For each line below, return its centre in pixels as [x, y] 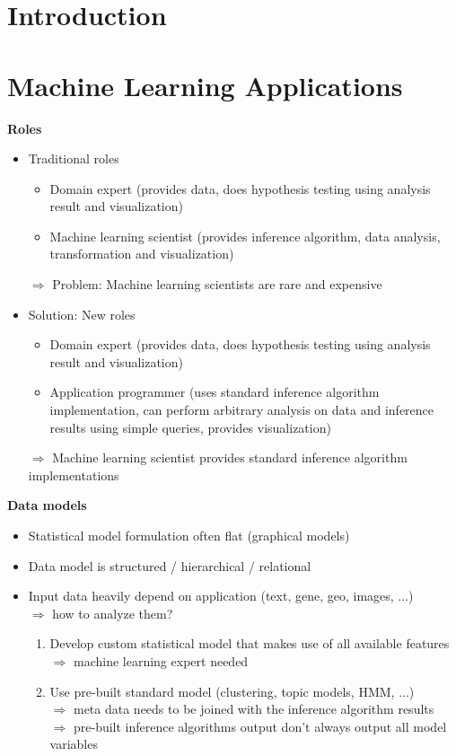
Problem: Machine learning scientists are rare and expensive [217, 284]
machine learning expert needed [161, 660]
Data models [47, 505]
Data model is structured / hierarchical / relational [170, 565]
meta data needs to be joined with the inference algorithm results [254, 709]
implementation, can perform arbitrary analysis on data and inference [242, 410]
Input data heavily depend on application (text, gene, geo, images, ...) [221, 596]
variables [74, 744]
